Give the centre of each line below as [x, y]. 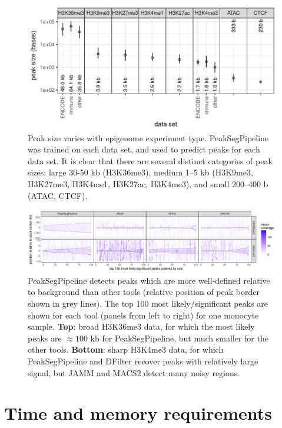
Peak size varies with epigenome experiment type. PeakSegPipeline [148, 137]
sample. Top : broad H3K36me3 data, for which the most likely [141, 326]
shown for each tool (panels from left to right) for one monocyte [143, 315]
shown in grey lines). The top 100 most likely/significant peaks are [148, 303]
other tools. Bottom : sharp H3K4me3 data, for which [126, 349]
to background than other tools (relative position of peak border [144, 292]
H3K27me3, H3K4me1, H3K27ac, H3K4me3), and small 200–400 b [148, 183]
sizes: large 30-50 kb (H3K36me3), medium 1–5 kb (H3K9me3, [140, 172]
